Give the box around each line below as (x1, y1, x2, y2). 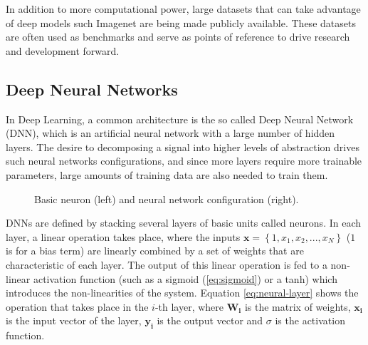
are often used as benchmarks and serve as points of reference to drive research (6, 29, 350, 44)
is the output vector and (157, 313, 263, 328)
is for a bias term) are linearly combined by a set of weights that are (6, 243, 304, 258)
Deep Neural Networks (6, 78, 178, 100)
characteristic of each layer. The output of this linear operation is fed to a (6, 257, 327, 272)
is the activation (275, 313, 345, 328)
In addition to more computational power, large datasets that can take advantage (6, 1, 361, 16)
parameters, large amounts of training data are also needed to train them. (6, 167, 328, 182)
